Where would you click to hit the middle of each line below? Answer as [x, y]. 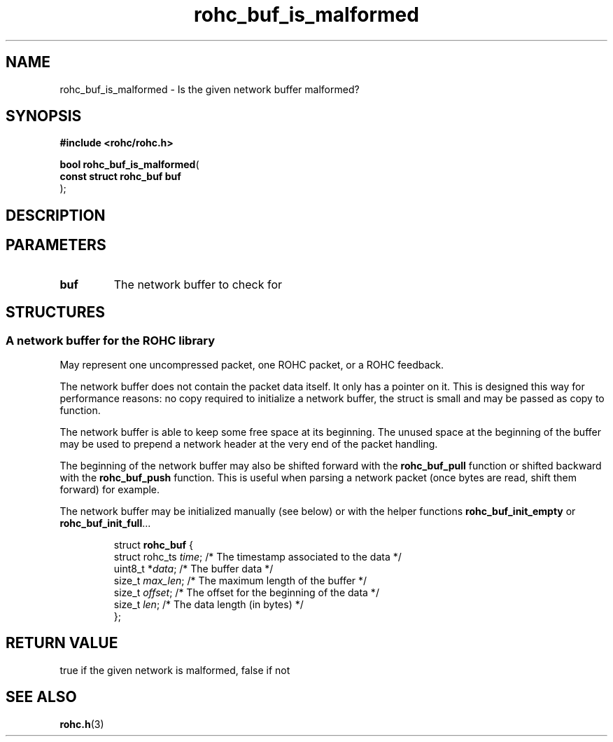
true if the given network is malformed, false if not [175, 670]
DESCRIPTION [56, 215]
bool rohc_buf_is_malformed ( [129, 165]
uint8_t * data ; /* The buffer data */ [193, 568]
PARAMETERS [56, 245]
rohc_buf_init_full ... [105, 523]
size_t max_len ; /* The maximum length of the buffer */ [240, 580]
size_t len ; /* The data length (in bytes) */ [209, 604]
